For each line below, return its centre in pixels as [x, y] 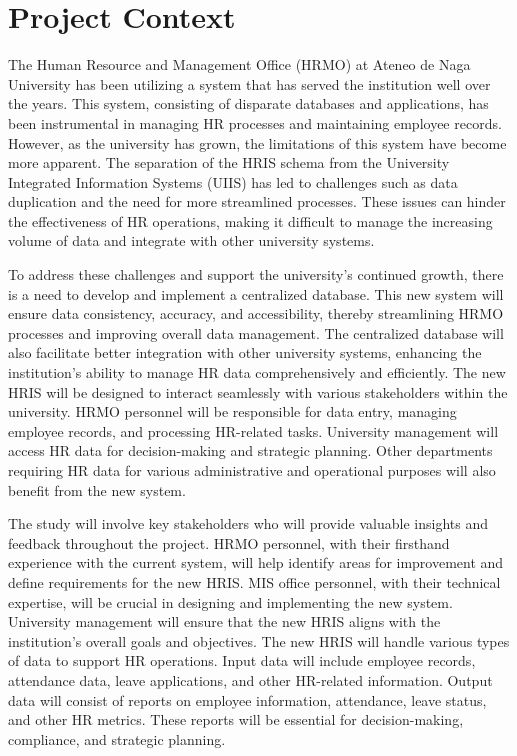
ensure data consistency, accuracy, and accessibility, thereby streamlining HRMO [256, 313]
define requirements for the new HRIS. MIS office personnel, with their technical [254, 581]
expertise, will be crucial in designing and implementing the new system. [230, 601]
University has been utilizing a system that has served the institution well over [249, 83]
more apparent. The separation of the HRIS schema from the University [229, 162]
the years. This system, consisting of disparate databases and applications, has [248, 103]
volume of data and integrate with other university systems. [191, 240]
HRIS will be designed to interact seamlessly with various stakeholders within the [258, 391]
